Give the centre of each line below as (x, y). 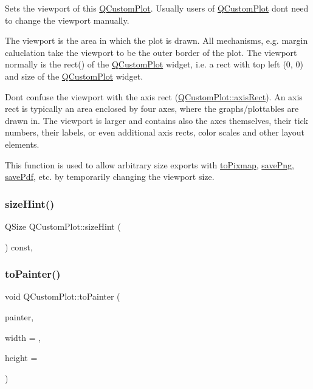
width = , (23, 337)
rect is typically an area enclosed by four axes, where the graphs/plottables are (152, 108)
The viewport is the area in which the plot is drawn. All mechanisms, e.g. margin (156, 40)
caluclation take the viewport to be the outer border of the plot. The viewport (151, 52)
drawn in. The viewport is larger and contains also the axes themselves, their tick (156, 120)
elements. (22, 144)
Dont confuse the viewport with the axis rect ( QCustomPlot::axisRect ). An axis (154, 96)
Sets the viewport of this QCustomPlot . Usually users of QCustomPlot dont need (157, 8)
